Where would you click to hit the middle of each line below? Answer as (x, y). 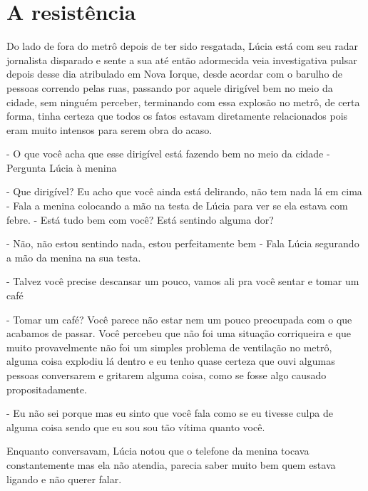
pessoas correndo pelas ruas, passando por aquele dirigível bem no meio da (170, 87)
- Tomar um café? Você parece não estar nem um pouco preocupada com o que (179, 319)
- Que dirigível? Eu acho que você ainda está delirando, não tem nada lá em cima (184, 191)
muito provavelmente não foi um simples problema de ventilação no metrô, (169, 347)
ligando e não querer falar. (64, 479)
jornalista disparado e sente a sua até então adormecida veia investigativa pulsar (182, 60)
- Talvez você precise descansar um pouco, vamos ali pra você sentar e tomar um (183, 281)
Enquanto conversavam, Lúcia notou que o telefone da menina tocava (158, 451)
